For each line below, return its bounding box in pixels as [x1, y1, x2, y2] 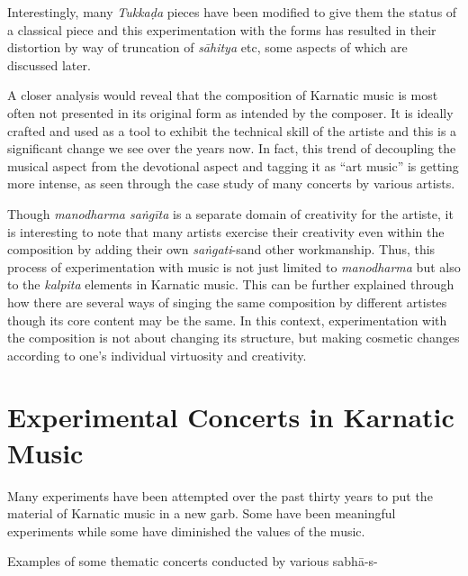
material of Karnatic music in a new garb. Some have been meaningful [7, 504, 396, 523]
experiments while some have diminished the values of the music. [7, 521, 365, 540]
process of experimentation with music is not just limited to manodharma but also [7, 257, 461, 276]
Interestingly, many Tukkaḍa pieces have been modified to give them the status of [7, 3, 457, 21]
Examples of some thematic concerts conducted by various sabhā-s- [7, 552, 378, 571]
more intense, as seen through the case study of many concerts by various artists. [7, 174, 455, 193]
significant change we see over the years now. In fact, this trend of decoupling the [7, 139, 456, 158]
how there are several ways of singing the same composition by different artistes [7, 292, 447, 311]
